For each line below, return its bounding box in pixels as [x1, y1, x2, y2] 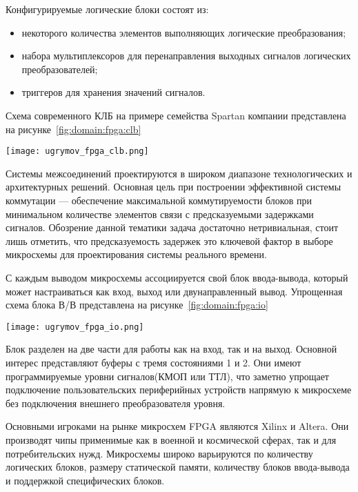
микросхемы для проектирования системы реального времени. [6, 247, 267, 262]
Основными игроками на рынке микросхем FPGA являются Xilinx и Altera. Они [6, 419, 349, 433]
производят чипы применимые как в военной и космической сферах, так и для [6, 432, 337, 446]
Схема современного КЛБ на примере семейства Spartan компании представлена [6, 108, 346, 122]
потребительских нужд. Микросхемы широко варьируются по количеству [6, 446, 313, 460]
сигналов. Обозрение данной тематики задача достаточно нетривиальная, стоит [6, 220, 339, 235]
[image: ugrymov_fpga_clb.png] [6, 146, 149, 157]
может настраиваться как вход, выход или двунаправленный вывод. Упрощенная [6, 284, 343, 298]
